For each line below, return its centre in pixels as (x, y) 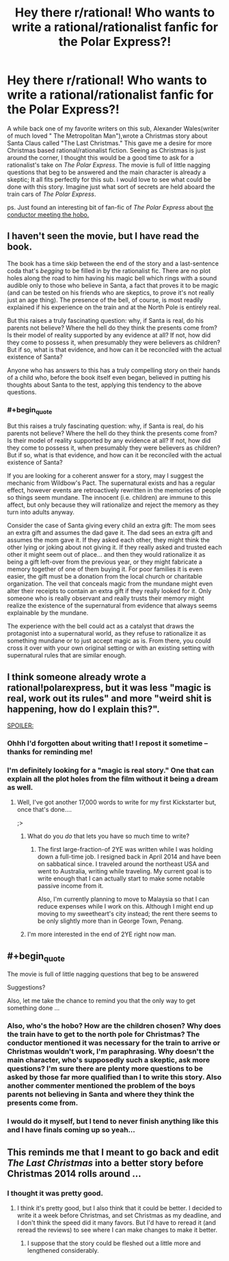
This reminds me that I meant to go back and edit (113, 1152)
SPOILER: (21, 725)
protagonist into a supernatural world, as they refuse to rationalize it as (107, 634)
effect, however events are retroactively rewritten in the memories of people (114, 490)
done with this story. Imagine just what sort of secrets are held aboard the (111, 187)
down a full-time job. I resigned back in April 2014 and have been (129, 857)
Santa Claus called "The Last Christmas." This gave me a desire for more (109, 143)
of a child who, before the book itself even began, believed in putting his (109, 377)
